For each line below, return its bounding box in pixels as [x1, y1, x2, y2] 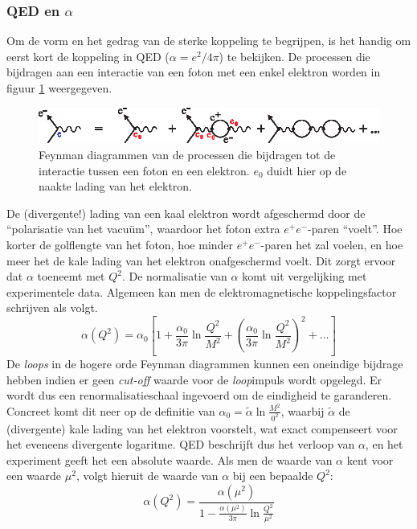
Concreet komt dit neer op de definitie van [6, 402, 215, 419]
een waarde [6, 467, 62, 484]
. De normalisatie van [121, 268, 227, 285]
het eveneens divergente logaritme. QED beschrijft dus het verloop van [6, 436, 355, 453]
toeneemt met [37, 268, 105, 285]
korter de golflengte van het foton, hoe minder [6, 236, 234, 252]
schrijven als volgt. [6, 299, 98, 316]
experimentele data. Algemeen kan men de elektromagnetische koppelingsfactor [6, 283, 397, 300]
